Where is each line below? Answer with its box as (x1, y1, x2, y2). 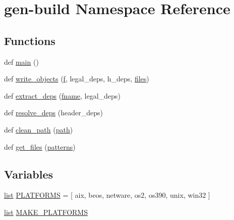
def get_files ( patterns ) (4, 141, 76, 152)
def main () (4, 56, 39, 67)
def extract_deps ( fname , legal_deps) (4, 90, 121, 101)
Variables (4, 166, 53, 182)
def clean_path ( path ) (4, 124, 73, 135)
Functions (4, 32, 55, 48)
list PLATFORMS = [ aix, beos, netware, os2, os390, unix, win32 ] (4, 190, 210, 200)
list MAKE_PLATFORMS (4, 206, 88, 217)
